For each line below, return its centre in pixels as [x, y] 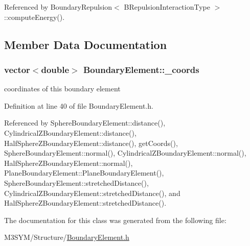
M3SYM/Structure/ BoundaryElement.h [67, 237]
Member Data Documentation [86, 44]
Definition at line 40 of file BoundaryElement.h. [79, 105]
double [55, 69]
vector [17, 69]
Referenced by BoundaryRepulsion [58, 7]
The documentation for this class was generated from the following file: [115, 220]
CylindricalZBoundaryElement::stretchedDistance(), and [92, 193]
